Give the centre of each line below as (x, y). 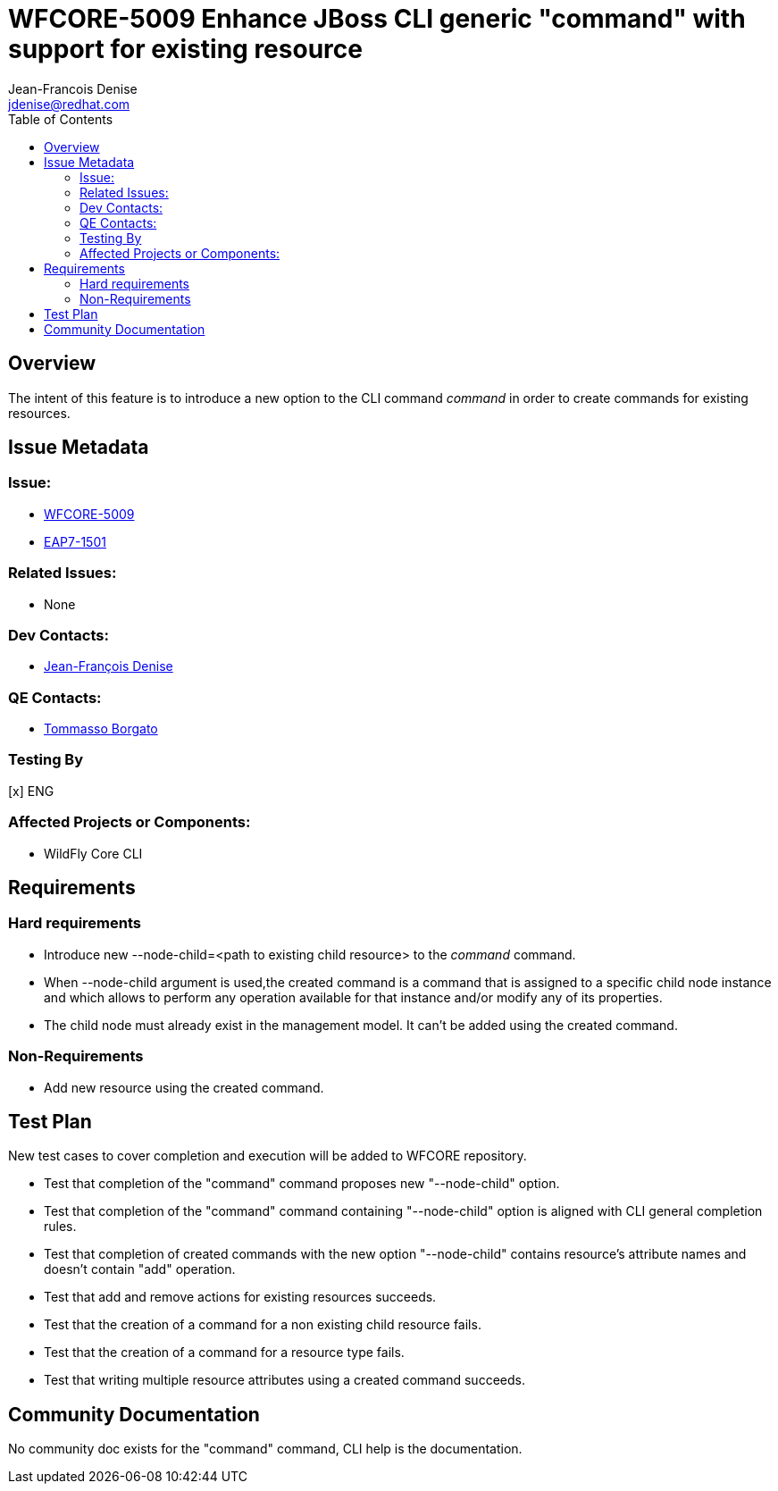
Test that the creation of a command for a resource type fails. (224, 1353)
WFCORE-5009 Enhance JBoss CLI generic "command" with (377, 19)
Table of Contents (61, 119)
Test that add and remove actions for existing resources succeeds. (240, 1297)
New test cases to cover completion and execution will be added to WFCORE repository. (268, 1156)
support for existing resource (185, 49)
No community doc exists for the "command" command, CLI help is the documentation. (265, 1449)
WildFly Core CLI (93, 853)
